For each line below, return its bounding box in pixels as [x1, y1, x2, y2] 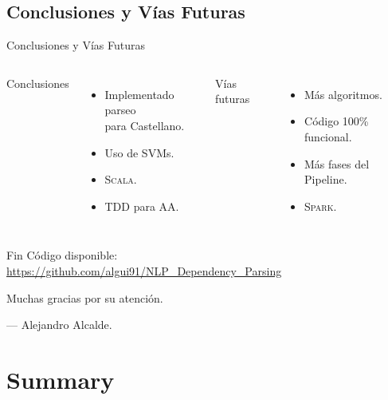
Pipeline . [304, 171, 347, 188]
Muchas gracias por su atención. [6, 289, 163, 306]
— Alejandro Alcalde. [6, 316, 112, 333]
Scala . [104, 171, 137, 188]
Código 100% [304, 113, 369, 129]
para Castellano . [104, 117, 185, 133]
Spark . [304, 197, 337, 214]
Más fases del [304, 155, 370, 172]
